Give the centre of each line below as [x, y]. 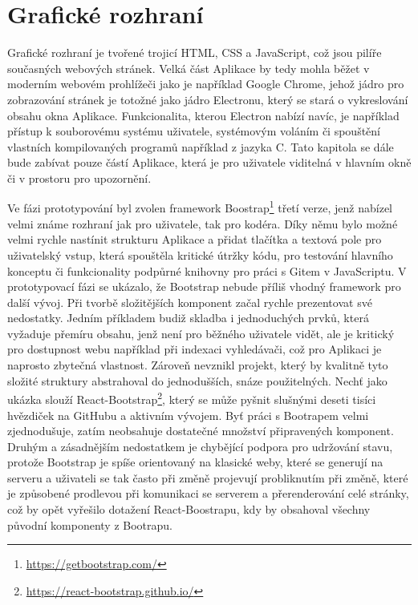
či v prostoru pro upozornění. [79, 177]
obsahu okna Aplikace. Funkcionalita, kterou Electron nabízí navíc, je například [203, 115]
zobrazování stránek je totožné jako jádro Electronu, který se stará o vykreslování [208, 99]
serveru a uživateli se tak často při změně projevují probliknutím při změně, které [208, 477]
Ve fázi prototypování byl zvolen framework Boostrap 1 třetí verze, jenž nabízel [200, 207]
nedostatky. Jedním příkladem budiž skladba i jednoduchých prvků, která [188, 318]
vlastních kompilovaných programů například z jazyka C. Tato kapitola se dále [201, 146]
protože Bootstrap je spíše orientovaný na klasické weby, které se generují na [195, 462]
